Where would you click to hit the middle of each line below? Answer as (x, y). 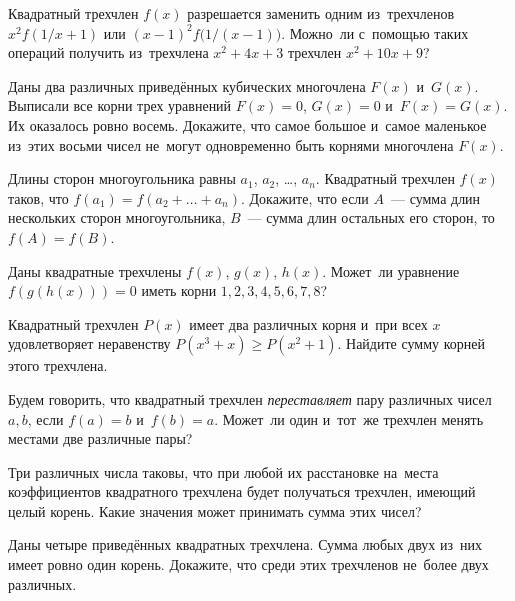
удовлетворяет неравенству (89, 343)
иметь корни (179, 290)
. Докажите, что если (304, 197)
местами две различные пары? (100, 438)
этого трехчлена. (58, 365)
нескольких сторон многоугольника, (117, 217)
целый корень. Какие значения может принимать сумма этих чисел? (215, 510)
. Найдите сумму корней (411, 343)
